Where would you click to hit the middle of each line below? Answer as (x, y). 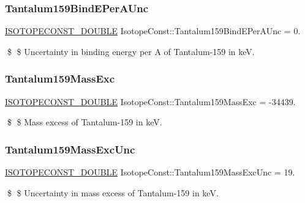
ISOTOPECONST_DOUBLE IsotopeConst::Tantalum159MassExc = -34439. (150, 101)
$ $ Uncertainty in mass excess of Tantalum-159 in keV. (113, 192)
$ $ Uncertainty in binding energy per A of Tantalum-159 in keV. (131, 51)
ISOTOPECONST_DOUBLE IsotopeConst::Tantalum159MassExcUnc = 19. (150, 172)
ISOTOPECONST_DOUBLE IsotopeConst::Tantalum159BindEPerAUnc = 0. (153, 31)
